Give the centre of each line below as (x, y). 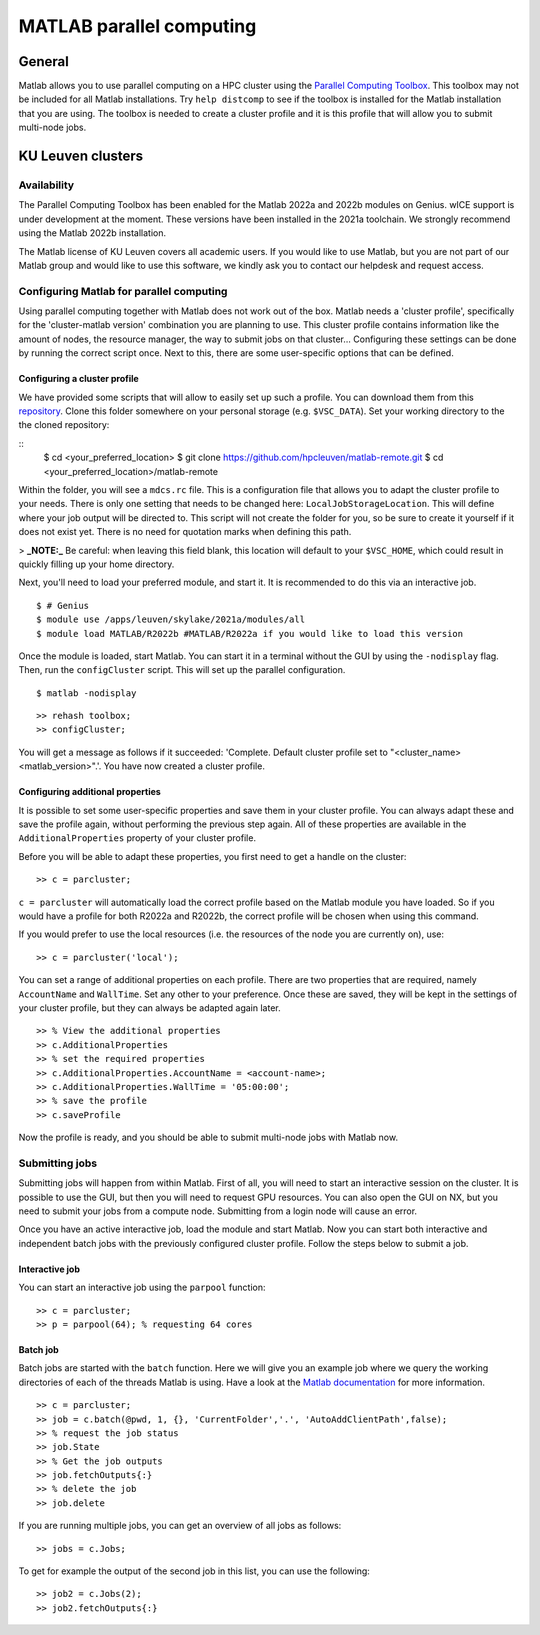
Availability (46, 185)
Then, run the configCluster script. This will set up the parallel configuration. (182, 670)
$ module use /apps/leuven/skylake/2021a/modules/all (170, 619)
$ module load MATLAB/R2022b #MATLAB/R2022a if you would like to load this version (250, 633)
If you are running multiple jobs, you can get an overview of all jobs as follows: (180, 1526)
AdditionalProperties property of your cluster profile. (137, 838)
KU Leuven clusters (81, 156)
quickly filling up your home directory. (96, 564)
